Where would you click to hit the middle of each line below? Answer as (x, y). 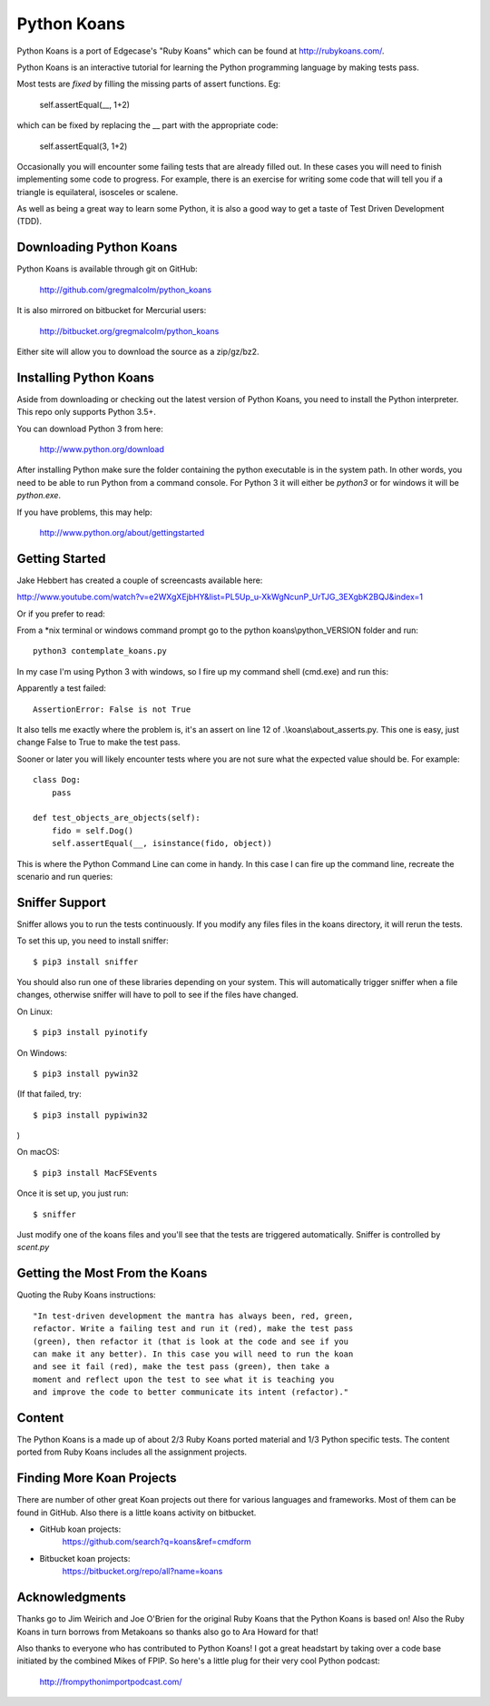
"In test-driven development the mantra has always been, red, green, (193, 1316)
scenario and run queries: (65, 876)
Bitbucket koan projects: (85, 1558)
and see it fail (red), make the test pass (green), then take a (181, 1367)
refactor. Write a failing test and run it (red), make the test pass (193, 1329)
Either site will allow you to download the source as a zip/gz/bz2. (138, 351)
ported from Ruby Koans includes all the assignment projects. (132, 1452)
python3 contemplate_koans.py (100, 651)
